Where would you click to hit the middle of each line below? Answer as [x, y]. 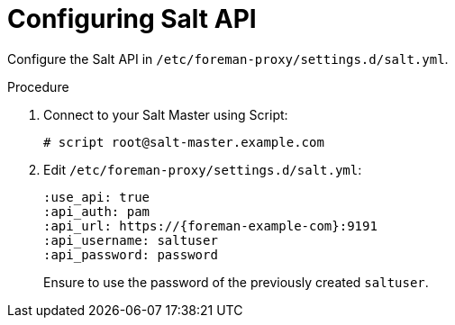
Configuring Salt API [132, 19]
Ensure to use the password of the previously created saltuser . [236, 282]
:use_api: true [97, 197]
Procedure [38, 86]
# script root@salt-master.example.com [184, 142]
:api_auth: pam [97, 211]
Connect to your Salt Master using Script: [166, 114]
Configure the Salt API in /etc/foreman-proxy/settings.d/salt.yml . [228, 59]
